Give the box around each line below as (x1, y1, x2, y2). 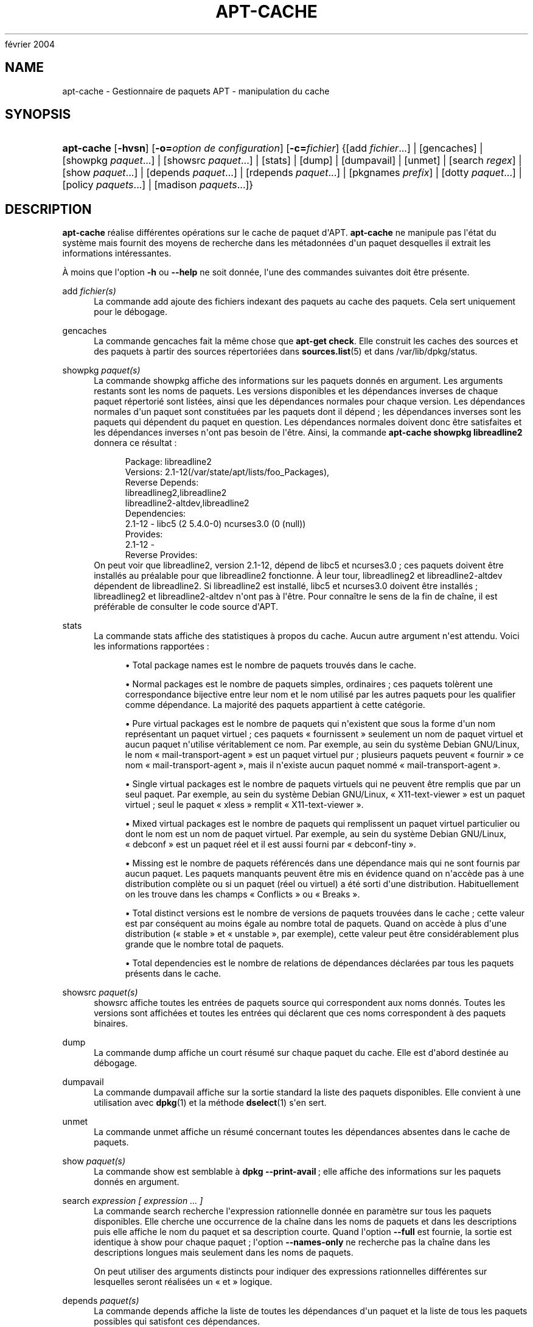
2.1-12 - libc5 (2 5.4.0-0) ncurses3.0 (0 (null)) (125, 518, 306, 529)
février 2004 (5, 38, 55, 49)
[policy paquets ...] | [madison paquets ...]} (62, 179, 254, 191)
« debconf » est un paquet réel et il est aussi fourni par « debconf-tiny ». (125, 839, 416, 850)
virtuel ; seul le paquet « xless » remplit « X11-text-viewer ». (125, 799, 364, 810)
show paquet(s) (62, 1156, 126, 1167)
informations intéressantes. (62, 248, 172, 259)
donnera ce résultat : (94, 437, 177, 448)
